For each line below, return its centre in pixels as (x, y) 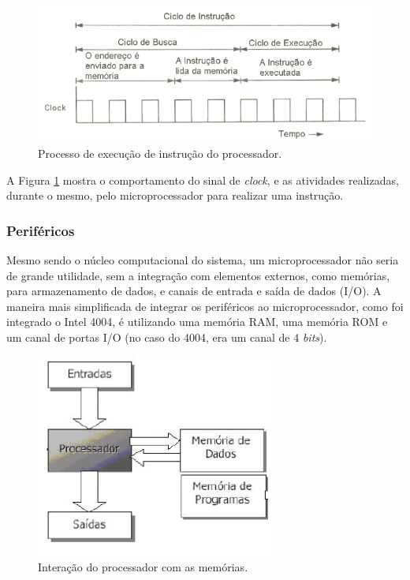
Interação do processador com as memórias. (143, 567)
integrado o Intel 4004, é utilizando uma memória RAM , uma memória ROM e (197, 322)
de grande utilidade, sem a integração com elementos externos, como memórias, (198, 275)
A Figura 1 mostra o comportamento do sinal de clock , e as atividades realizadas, (203, 180)
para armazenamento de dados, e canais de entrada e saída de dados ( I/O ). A (194, 291)
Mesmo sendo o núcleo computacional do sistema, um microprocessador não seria (203, 260)
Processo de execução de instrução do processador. (160, 153)
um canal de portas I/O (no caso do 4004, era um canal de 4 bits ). (167, 337)
